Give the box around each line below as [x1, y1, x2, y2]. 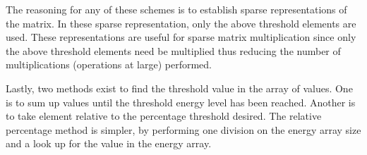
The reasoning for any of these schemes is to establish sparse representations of [6, 2, 347, 16]
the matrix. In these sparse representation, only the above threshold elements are [6, 15, 356, 30]
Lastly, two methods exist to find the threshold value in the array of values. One [6, 80, 353, 95]
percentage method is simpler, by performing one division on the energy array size [6, 122, 361, 137]
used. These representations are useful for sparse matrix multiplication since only [6, 30, 356, 44]
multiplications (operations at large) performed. [6, 57, 212, 72]
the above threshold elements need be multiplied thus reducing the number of [6, 43, 341, 58]
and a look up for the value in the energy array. [6, 136, 212, 151]
